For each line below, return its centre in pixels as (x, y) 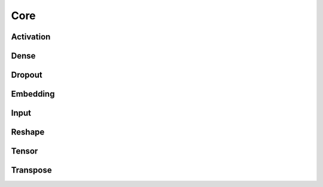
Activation (31, 37)
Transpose (31, 170)
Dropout (27, 75)
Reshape (28, 132)
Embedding (33, 94)
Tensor (25, 151)
